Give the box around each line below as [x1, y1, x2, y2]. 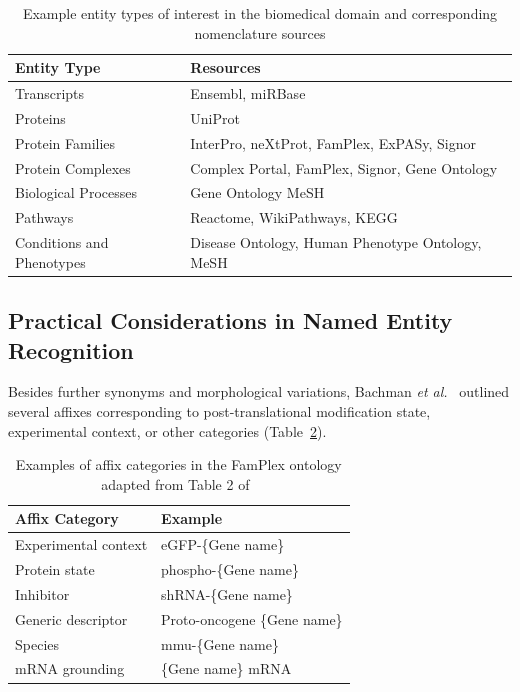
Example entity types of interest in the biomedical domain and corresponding [22, 3, 498, 23]
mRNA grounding [15, 658, 125, 679]
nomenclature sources [194, 22, 326, 43]
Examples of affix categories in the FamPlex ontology [15, 454, 342, 475]
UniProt [190, 107, 240, 128]
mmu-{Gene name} [161, 633, 279, 654]
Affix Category [15, 508, 119, 529]
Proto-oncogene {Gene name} [161, 608, 343, 629]
